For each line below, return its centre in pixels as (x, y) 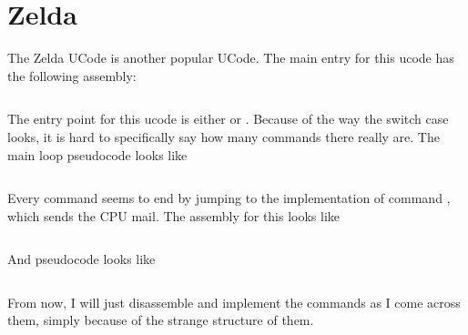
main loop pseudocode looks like (97, 154)
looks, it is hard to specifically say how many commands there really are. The (224, 136)
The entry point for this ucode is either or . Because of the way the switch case (228, 119)
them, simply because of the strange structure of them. (161, 320)
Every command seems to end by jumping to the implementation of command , (229, 198)
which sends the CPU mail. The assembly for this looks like (174, 215)
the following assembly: (72, 75)
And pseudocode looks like (81, 259)
